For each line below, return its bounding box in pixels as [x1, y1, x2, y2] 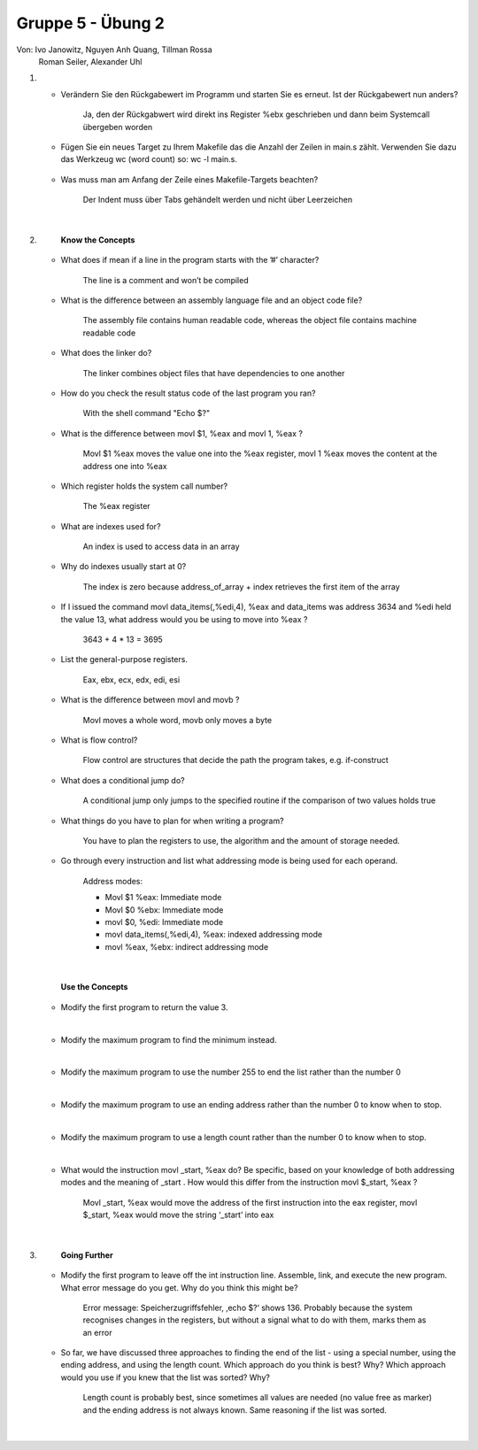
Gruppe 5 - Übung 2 [16, 13, 166, 33]
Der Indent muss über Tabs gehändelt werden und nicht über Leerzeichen [82, 195, 353, 205]
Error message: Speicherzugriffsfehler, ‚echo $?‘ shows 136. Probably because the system [82, 1302, 413, 1313]
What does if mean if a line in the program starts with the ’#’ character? [60, 255, 320, 266]
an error [82, 1327, 112, 1338]
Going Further [60, 1249, 114, 1261]
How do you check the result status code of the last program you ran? [60, 388, 316, 398]
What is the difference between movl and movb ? [60, 695, 240, 706]
